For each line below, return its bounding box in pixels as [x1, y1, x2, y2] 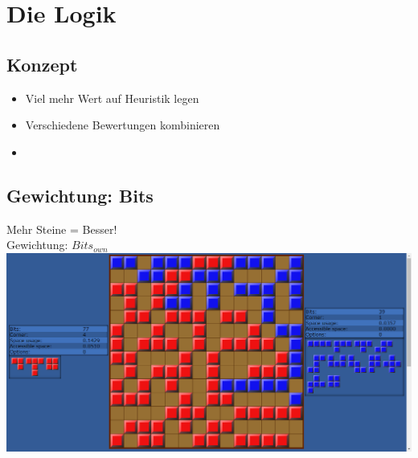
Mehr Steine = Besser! [6, 220, 117, 237]
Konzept [6, 51, 78, 76]
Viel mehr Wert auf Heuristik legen [25, 89, 199, 106]
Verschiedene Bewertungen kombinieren [25, 117, 220, 133]
